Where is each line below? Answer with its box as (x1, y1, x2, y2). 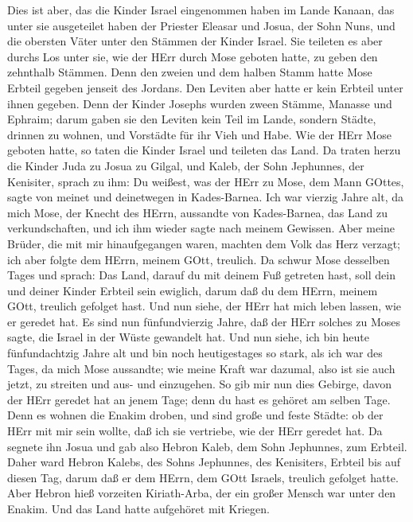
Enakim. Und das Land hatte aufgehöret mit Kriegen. (7, 501, 270, 516)
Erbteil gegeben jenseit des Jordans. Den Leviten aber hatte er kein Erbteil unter (7, 79, 403, 95)
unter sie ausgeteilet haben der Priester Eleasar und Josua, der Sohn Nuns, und (7, 17, 395, 33)
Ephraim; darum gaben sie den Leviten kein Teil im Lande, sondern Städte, (7, 111, 376, 127)
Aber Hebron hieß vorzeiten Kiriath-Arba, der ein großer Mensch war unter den (7, 485, 396, 501)
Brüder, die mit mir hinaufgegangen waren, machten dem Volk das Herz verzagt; (7, 235, 400, 251)
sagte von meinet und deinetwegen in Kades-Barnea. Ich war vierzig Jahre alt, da (7, 189, 404, 205)
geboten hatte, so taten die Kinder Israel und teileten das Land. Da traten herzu (7, 142, 401, 158)
